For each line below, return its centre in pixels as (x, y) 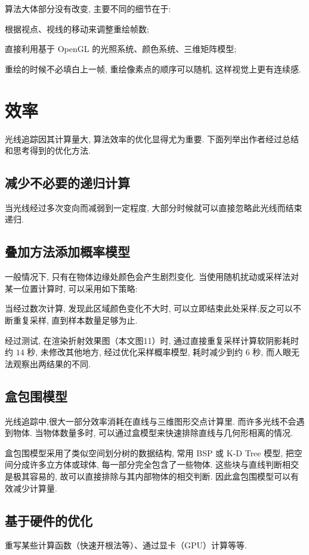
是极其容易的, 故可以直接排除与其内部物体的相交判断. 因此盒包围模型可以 (148, 476)
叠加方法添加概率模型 (67, 251)
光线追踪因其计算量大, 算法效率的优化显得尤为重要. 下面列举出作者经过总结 (152, 138)
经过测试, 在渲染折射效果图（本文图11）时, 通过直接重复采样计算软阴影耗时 (152, 340)
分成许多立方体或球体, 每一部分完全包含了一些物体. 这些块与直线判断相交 (156, 464)
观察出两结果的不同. (52, 363)
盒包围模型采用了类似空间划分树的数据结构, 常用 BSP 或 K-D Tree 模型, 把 (149, 452)
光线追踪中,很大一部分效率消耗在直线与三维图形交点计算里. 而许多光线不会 (151, 421)
